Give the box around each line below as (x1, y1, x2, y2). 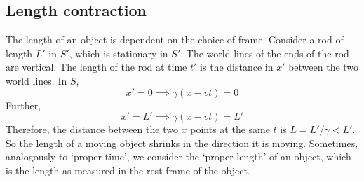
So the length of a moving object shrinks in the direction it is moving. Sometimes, (6, 135, 358, 150)
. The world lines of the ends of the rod (180, 45, 349, 60)
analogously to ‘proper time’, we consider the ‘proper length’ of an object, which (6, 149, 351, 164)
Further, (6, 97, 41, 112)
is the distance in (200, 59, 274, 74)
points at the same (190, 122, 270, 136)
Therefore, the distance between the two (6, 122, 178, 136)
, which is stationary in (69, 45, 168, 60)
